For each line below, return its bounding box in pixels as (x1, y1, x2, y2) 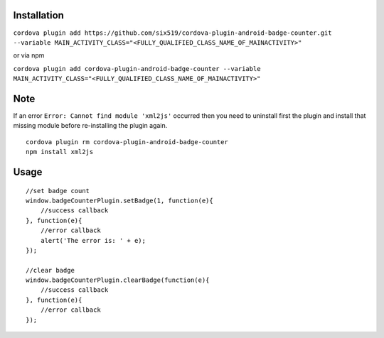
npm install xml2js (26, 148, 94, 156)
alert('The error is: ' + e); (40, 236, 146, 244)
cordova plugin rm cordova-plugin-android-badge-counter (26, 138, 229, 146)
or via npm (13, 51, 45, 60)
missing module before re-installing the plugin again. (13, 121, 168, 130)
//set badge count (26, 187, 90, 195)
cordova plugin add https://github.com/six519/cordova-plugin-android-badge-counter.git (13, 28, 332, 37)
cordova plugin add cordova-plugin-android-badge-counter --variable (13, 65, 261, 72)
